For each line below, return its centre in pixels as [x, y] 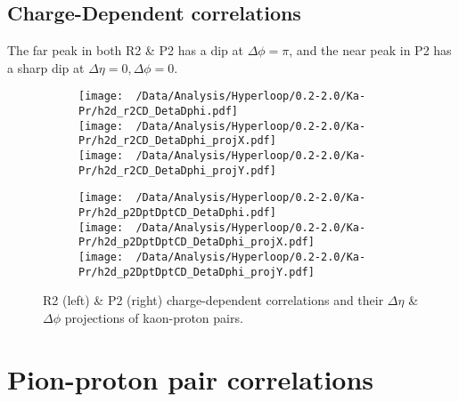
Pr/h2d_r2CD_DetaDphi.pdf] [158, 112]
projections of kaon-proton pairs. [154, 317]
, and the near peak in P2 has [370, 50]
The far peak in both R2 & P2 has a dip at [125, 50]
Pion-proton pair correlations [191, 378]
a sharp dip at [46, 67]
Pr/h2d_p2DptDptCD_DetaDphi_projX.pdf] [197, 242]
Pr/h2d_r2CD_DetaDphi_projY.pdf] [177, 170]
